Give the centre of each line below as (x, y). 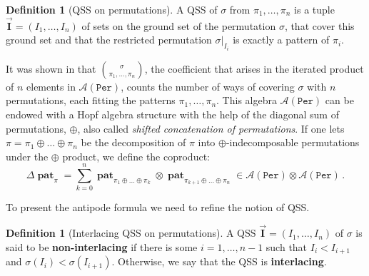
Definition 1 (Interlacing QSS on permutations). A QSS (131, 233)
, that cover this (319, 25)
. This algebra (247, 100)
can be (339, 100)
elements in (51, 86)
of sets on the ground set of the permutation (179, 25)
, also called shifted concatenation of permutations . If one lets (211, 128)
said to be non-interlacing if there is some (102, 246)
